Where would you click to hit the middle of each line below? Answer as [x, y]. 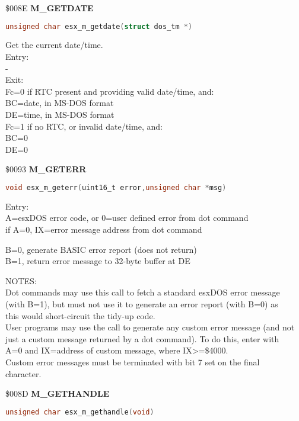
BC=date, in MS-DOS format [60, 103]
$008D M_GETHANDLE [58, 393]
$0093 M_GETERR [46, 169]
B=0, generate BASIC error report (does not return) [101, 249]
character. [23, 373]
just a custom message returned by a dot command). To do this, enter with [142, 338]
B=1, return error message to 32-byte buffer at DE [98, 261]
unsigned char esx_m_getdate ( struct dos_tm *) [99, 26]
